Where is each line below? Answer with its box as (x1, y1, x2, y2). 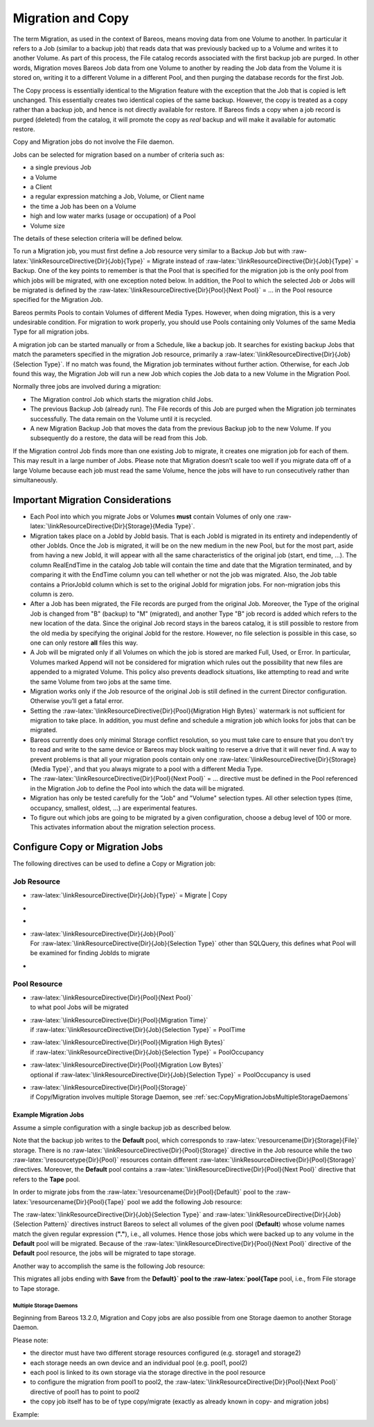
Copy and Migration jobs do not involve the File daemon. (12, 137, 175, 146)
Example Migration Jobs (12, 1111, 84, 1119)
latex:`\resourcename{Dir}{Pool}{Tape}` (12, 1197, 126, 1206)
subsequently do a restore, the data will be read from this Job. (30, 434, 208, 442)
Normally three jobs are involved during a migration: (12, 382, 161, 391)
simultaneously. (12, 475, 58, 484)
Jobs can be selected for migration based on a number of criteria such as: (12, 150, 225, 159)
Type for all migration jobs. (12, 328, 89, 336)
